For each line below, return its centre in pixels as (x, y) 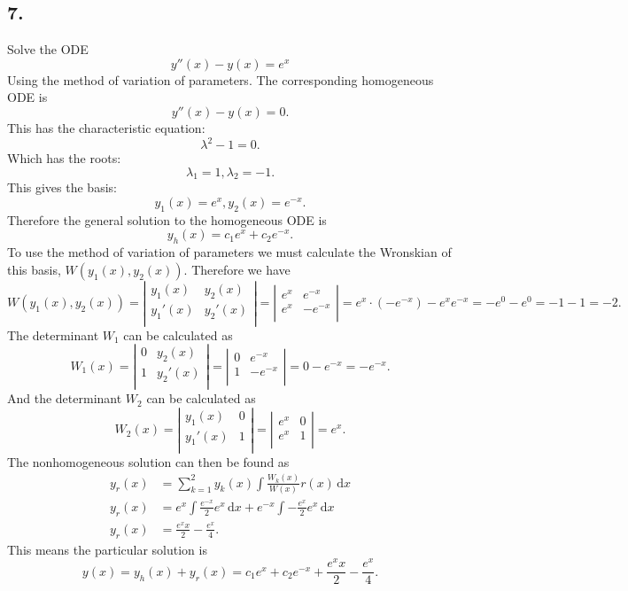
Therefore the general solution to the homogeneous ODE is (167, 219)
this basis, (34, 269)
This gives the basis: (62, 187)
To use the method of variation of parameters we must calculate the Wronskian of (229, 252)
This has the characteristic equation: (106, 127)
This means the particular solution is (107, 549)
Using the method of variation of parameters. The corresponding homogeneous (221, 79)
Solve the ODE (48, 49)
